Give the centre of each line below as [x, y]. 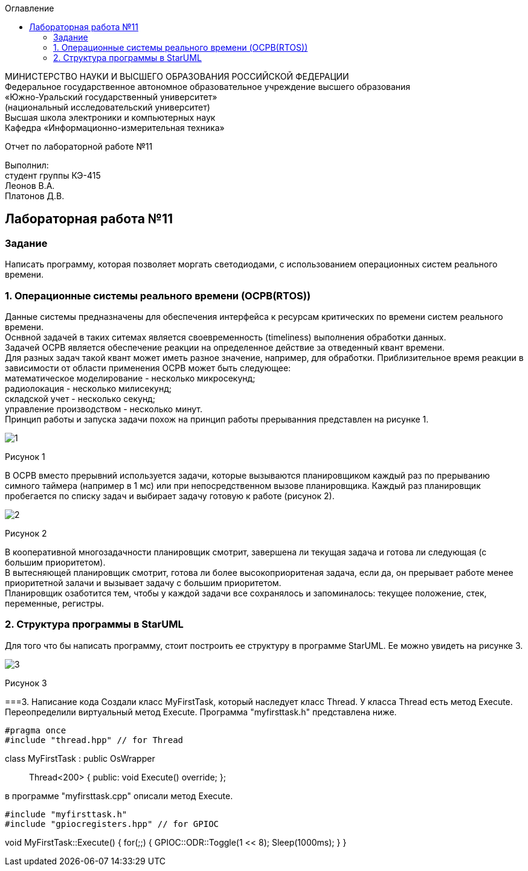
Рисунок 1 [25, 456]
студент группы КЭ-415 [53, 175]
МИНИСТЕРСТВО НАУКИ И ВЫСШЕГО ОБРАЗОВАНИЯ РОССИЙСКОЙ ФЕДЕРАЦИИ [177, 76]
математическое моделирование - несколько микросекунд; [130, 378]
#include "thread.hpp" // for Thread [94, 740]
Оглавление [30, 8]
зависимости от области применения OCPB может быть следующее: [148, 368]
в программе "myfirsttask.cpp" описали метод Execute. [119, 796]
